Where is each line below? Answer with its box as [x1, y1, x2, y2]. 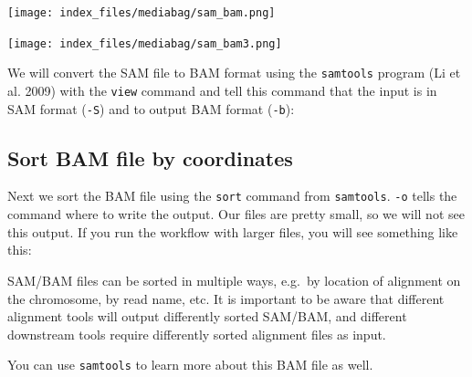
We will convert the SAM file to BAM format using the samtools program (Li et [7, 63, 461, 82]
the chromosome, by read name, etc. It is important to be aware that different [7, 288, 445, 308]
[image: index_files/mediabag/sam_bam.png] [7, 6, 276, 19]
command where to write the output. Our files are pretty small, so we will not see [7, 204, 465, 224]
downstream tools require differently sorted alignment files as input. [7, 324, 386, 343]
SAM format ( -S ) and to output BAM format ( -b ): [7, 99, 295, 118]
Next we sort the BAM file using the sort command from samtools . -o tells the [7, 186, 457, 205]
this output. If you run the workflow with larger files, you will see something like [7, 222, 458, 241]
